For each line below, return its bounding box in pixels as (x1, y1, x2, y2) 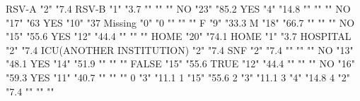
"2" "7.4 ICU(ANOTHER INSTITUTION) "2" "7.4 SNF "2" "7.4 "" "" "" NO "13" (6, 42, 354, 57)
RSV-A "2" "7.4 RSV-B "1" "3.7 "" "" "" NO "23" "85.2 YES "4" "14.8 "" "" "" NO (6, 1, 351, 15)
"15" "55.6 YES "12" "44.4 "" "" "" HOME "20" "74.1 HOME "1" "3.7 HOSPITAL (6, 29, 352, 43)
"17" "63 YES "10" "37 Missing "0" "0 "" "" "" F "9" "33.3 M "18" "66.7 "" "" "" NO (6, 15, 355, 29)
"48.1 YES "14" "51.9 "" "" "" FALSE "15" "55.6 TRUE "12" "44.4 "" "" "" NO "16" (6, 56, 355, 71)
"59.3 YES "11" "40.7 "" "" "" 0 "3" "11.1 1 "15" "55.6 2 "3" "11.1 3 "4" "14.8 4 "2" (6, 69, 351, 84)
